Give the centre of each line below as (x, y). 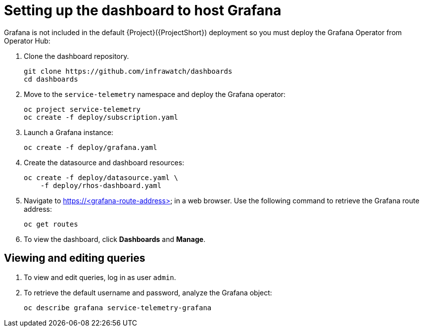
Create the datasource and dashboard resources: (104, 162)
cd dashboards (51, 79)
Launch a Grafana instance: (69, 132)
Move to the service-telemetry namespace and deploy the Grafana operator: (155, 94)
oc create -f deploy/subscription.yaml (101, 117)
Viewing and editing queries (75, 258)
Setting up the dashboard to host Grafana (143, 10)
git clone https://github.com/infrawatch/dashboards (128, 71)
